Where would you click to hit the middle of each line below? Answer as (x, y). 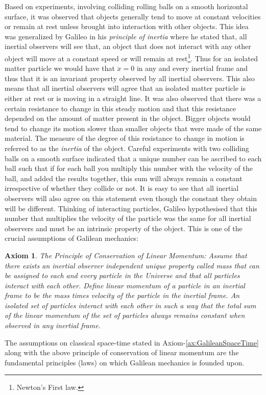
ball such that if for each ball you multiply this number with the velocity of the (129, 168)
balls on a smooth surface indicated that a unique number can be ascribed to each (133, 158)
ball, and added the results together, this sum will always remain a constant (124, 178)
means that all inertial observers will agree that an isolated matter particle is (125, 88)
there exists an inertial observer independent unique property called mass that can (132, 265)
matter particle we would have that (60, 68)
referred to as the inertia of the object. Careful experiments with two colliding (127, 148)
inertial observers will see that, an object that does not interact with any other (128, 46)
